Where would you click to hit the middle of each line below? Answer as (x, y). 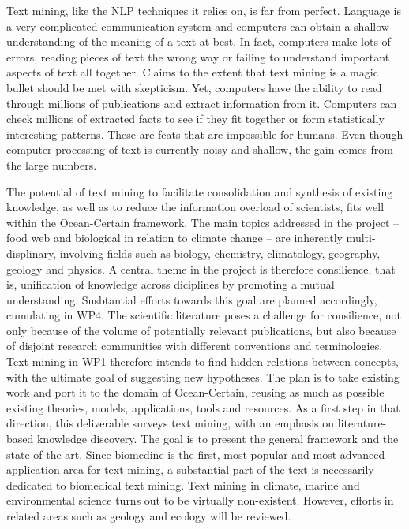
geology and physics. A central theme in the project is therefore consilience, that (201, 268)
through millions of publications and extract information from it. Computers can (202, 103)
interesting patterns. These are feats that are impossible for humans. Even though (205, 134)
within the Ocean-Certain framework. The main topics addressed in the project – (203, 222)
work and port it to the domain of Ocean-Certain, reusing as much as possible (195, 392)
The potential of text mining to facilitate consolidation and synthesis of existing (200, 191)
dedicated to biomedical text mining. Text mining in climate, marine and (183, 484)
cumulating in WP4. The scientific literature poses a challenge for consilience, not (204, 315)
